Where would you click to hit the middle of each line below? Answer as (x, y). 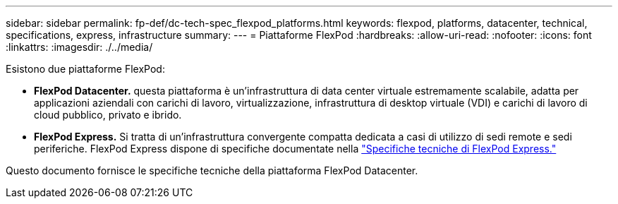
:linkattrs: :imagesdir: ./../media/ (79, 47)
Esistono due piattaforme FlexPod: (85, 69)
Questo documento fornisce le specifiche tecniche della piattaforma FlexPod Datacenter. (212, 170)
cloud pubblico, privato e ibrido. (108, 115)
